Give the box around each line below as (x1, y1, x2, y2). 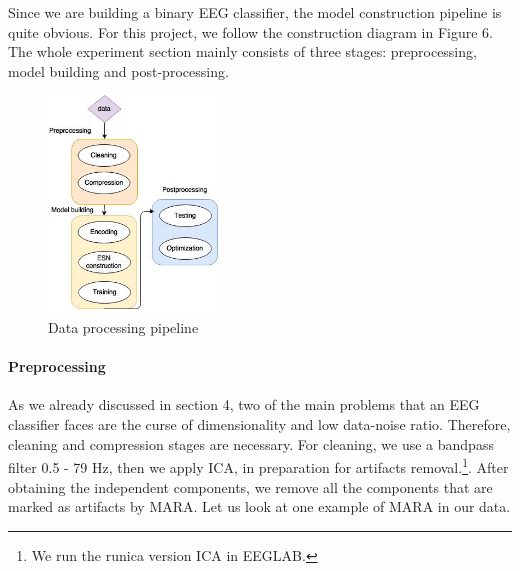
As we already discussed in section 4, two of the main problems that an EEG (8, 394, 480, 415)
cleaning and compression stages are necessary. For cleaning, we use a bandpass (8, 433, 494, 454)
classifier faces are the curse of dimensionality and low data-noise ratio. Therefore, (8, 414, 511, 435)
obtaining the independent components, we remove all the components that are (8, 476, 493, 497)
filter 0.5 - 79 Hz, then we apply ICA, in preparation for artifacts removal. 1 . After (8, 454, 509, 477)
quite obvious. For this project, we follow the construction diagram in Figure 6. (8, 21, 494, 42)
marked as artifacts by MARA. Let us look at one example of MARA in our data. (8, 496, 511, 517)
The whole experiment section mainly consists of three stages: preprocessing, (8, 41, 477, 62)
